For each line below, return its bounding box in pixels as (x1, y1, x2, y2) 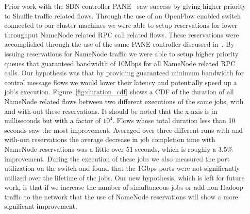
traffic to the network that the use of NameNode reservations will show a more (4, 191, 238, 201)
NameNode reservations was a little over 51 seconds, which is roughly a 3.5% (4, 143, 233, 154)
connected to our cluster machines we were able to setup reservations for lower (4, 20, 238, 30)
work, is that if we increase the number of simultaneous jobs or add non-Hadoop (4, 182, 244, 192)
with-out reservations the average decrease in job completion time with (4, 134, 215, 144)
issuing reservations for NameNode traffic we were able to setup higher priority (4, 48, 239, 58)
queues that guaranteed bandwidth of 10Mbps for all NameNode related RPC (4, 58, 235, 68)
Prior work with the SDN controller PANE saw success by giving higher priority (4, 1, 246, 11)
